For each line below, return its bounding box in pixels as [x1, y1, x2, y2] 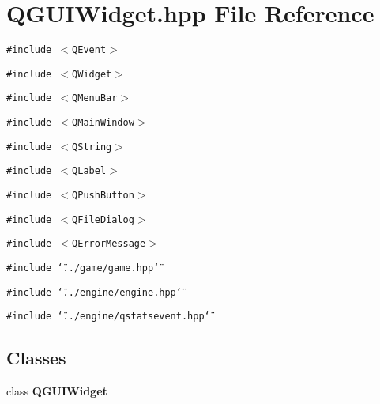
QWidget [72, 68, 112, 80]
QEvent [72, 44, 107, 56]
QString [72, 141, 112, 153]
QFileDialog [72, 213, 134, 225]
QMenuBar [72, 93, 118, 104]
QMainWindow [72, 117, 134, 129]
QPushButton [72, 190, 134, 202]
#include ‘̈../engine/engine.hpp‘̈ [6, 286, 182, 298]
